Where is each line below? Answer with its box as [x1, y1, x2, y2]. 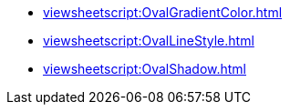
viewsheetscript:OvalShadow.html [43, 61, 246, 76]
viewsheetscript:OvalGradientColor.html [43, 5, 283, 20]
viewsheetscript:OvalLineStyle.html [43, 33, 254, 48]
